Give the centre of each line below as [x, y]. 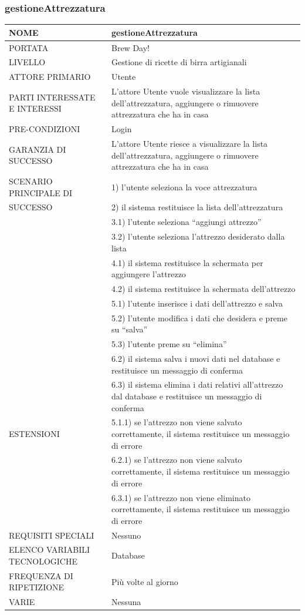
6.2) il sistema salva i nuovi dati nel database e [196, 358]
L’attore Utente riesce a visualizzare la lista [190, 143]
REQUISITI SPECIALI [52, 535]
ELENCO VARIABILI [50, 550]
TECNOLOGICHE [43, 561]
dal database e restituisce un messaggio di [187, 396]
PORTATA [29, 47]
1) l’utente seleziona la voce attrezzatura [184, 186]
